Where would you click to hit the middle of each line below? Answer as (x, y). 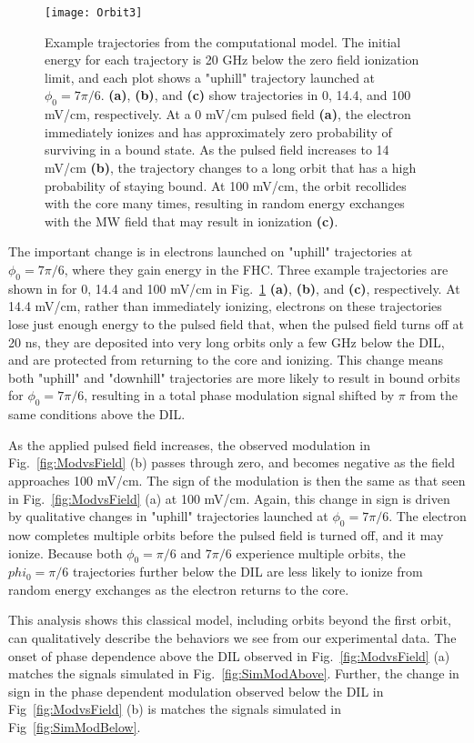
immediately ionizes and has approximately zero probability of (218, 131)
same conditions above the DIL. (97, 414)
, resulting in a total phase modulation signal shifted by (239, 395)
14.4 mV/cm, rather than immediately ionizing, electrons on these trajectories (225, 306)
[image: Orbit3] (94, 13)
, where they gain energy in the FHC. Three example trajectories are (256, 269)
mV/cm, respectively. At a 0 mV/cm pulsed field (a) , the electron (228, 114)
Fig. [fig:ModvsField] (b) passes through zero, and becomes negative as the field (232, 462)
